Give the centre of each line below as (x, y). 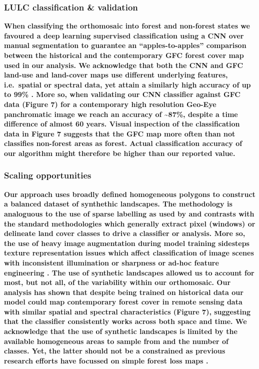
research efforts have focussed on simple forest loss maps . (106, 360)
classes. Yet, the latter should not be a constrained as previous (115, 351)
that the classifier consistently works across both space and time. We (125, 321)
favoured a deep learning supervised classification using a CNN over (124, 35)
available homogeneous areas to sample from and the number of (116, 341)
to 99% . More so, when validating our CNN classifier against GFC (122, 94)
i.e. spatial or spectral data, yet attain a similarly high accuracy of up (127, 84)
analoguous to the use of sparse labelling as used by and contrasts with (129, 213)
